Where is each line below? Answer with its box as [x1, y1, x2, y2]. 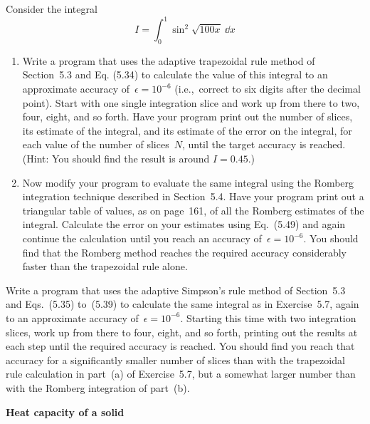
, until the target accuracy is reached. [181, 137, 346, 152]
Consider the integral [6, 1, 97, 16]
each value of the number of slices [22, 137, 169, 152]
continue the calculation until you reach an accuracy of [22, 231, 262, 246]
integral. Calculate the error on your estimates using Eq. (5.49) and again [22, 217, 346, 232]
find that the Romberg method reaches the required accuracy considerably [22, 244, 347, 259]
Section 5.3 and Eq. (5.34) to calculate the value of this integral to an [22, 67, 328, 82]
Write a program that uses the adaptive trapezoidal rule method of [22, 53, 315, 68]
